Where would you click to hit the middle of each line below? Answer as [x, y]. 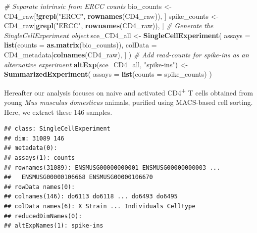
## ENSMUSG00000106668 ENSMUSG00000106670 [78, 177]
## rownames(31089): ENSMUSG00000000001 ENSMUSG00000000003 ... [112, 167]
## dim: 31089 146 [34, 138]
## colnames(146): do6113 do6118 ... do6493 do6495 [91, 197]
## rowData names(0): [40, 187]
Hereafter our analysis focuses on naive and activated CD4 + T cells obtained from [128, 92]
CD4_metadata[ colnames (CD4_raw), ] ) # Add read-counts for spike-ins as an [127, 54]
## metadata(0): [31, 148]
